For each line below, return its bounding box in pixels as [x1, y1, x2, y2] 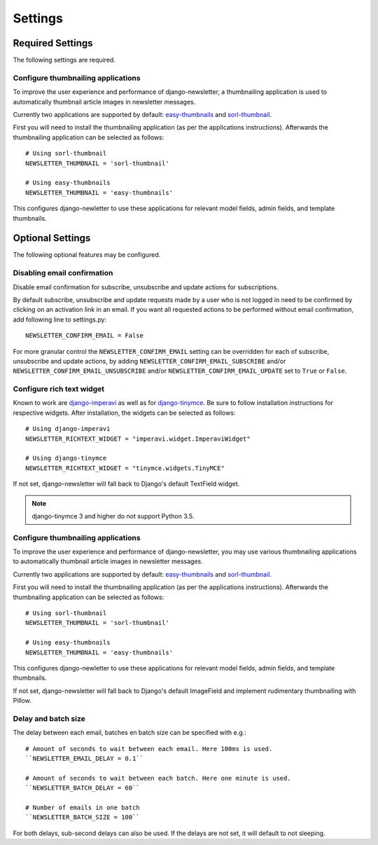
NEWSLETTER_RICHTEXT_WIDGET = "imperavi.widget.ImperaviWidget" [25, 434, 251, 443]
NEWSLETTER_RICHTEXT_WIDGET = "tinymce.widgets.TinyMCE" [25, 464, 225, 472]
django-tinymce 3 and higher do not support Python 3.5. [31, 511, 195, 520]
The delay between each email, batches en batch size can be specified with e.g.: [13, 729, 246, 737]
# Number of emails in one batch [25, 804, 140, 812]
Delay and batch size [13, 713, 85, 723]
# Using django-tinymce [25, 454, 107, 462]
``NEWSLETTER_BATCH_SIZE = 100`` [25, 813, 140, 821]
